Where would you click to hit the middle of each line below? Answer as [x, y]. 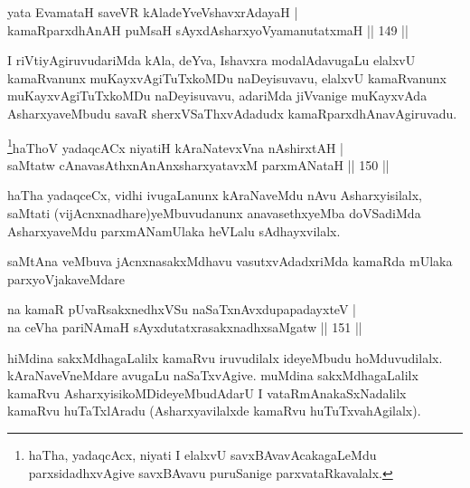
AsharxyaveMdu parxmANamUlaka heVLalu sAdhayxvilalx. [174, 230]
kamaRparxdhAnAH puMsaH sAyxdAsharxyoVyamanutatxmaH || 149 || [208, 29]
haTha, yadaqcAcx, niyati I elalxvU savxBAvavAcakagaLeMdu [202, 454]
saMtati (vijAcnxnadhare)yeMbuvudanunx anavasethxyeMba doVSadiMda [214, 213]
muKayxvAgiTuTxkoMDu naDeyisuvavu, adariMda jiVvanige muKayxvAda [217, 96]
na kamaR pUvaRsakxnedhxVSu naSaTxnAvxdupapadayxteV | [182, 309]
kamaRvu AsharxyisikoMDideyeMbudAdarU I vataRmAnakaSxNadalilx [207, 392]
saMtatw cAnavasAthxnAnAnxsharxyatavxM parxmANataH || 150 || [198, 164]
